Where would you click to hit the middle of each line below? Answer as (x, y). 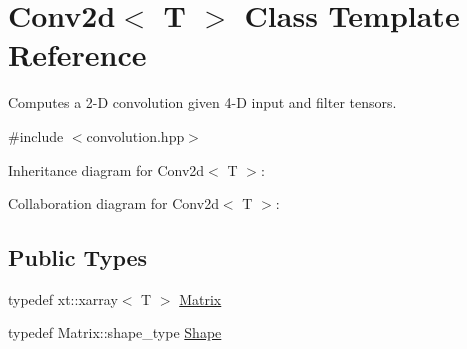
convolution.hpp (135, 135)
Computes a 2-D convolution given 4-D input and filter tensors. (202, 102)
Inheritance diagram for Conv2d (106, 169)
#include (36, 135)
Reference (77, 54)
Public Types (78, 257)
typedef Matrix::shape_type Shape (115, 332)
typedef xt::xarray (63, 298)
